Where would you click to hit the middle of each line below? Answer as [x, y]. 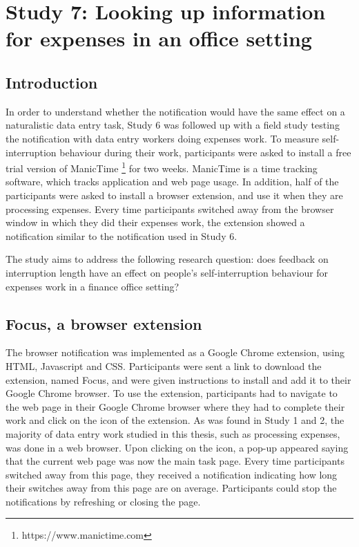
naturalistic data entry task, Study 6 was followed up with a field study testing [173, 125]
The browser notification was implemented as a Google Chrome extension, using [175, 352]
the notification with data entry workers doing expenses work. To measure [162, 138]
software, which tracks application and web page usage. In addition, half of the [172, 182]
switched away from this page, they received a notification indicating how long [172, 474]
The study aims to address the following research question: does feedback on [167, 259]
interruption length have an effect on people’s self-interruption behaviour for [167, 272]
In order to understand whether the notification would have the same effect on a [175, 111]
